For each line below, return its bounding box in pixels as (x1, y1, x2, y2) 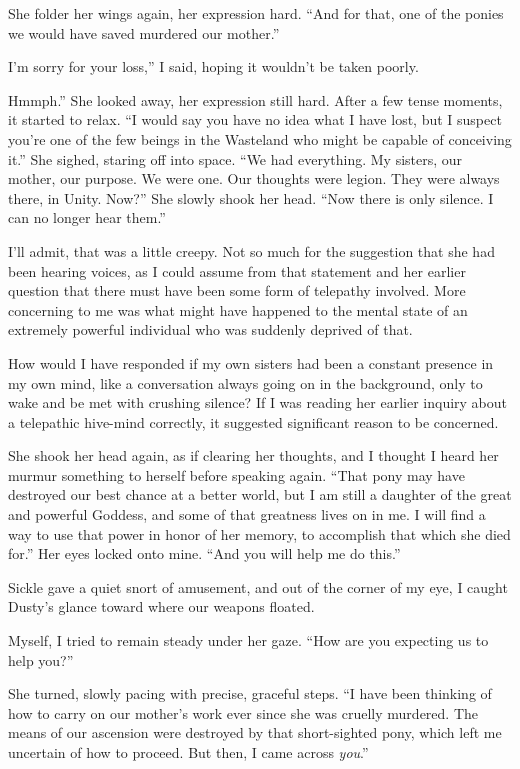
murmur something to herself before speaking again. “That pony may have (8, 464, 465, 485)
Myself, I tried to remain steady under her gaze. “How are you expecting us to (8, 630, 489, 651)
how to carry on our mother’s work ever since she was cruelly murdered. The (8, 702, 478, 723)
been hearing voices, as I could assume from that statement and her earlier (8, 260, 466, 281)
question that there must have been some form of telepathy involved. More (8, 280, 466, 301)
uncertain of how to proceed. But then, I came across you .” (8, 742, 369, 762)
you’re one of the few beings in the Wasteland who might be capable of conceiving (8, 128, 512, 149)
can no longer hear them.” (8, 207, 166, 228)
